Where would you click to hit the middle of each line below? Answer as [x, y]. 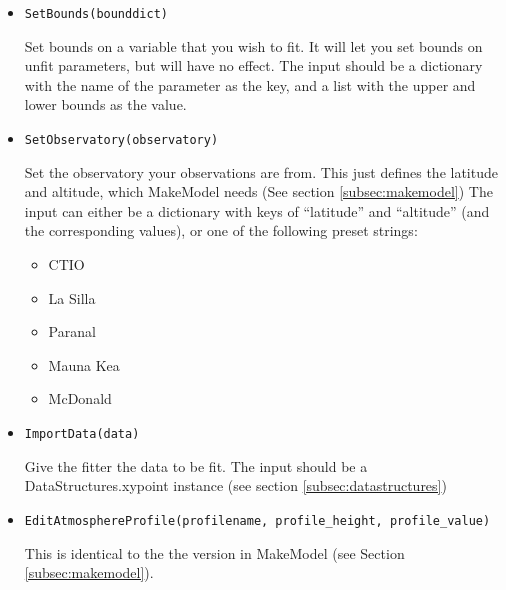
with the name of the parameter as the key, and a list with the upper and [250, 84]
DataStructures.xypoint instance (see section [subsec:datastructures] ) [235, 485]
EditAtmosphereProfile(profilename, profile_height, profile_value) [257, 520]
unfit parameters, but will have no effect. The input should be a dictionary [253, 65]
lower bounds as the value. [105, 104]
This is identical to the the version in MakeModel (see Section [214, 552]
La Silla [72, 297]
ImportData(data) [82, 434]
